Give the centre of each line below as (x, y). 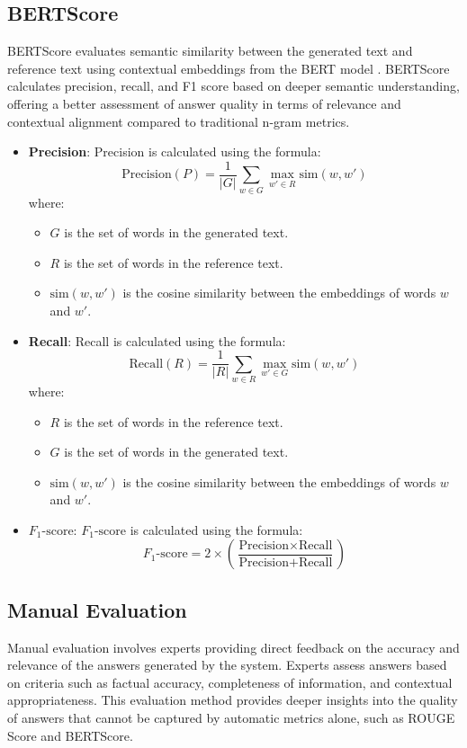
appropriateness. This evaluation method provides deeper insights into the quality (233, 700)
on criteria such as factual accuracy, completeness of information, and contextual (230, 682)
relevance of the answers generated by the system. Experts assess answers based (227, 665)
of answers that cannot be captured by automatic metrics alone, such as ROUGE (231, 718)
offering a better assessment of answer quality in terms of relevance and (204, 103)
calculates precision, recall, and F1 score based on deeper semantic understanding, (233, 86)
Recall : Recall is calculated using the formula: (157, 340)
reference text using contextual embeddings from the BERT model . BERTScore (229, 68)
